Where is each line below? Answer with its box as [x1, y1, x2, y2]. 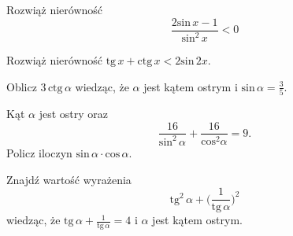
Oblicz [6, 78, 37, 94]
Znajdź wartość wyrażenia [6, 171, 132, 187]
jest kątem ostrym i [143, 78, 238, 94]
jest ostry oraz [39, 105, 108, 121]
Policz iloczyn [6, 144, 72, 160]
